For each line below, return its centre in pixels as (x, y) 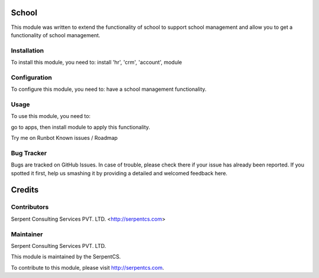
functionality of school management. (56, 35)
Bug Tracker (29, 153)
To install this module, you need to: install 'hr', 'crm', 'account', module (97, 63)
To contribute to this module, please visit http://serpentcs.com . (88, 267)
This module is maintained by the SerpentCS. (66, 257)
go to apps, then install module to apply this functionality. (81, 127)
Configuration (32, 77)
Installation (27, 50)
